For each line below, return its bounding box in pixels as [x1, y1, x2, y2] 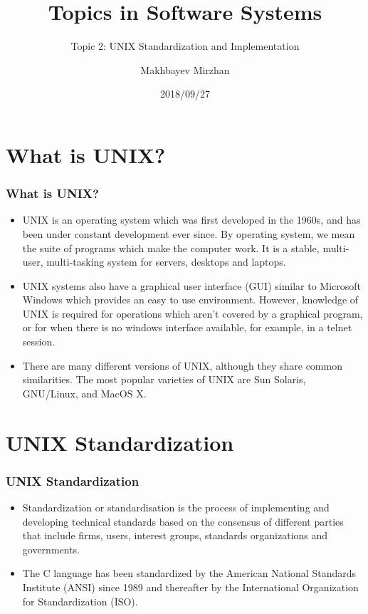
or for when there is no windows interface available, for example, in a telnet [22, 320, 352, 335]
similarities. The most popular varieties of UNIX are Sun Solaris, [22, 372, 306, 387]
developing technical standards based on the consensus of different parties [22, 514, 344, 529]
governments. [22, 541, 80, 556]
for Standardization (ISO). [22, 593, 138, 608]
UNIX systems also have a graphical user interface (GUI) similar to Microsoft [22, 278, 362, 293]
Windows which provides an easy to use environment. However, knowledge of [22, 292, 359, 307]
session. [22, 334, 56, 349]
